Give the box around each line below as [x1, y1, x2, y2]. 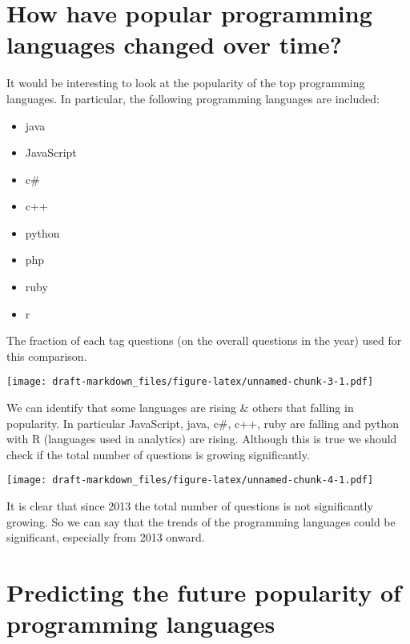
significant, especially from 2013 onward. [6, 529, 205, 546]
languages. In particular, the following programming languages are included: [6, 90, 380, 106]
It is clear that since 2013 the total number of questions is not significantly [6, 498, 373, 514]
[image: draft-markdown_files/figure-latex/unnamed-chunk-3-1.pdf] [6, 376, 374, 388]
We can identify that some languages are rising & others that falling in [6, 399, 354, 416]
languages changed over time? [6, 28, 343, 61]
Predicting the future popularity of [6, 576, 401, 609]
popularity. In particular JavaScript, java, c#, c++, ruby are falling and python [6, 414, 400, 431]
